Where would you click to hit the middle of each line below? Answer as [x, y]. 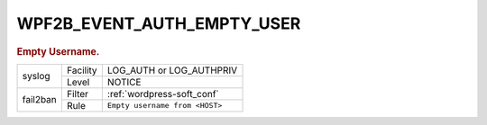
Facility [82, 70]
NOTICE [124, 82]
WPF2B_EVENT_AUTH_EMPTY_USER [159, 23]
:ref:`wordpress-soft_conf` [163, 94]
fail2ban [40, 100]
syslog [36, 76]
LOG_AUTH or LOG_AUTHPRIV [172, 70]
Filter [78, 94]
